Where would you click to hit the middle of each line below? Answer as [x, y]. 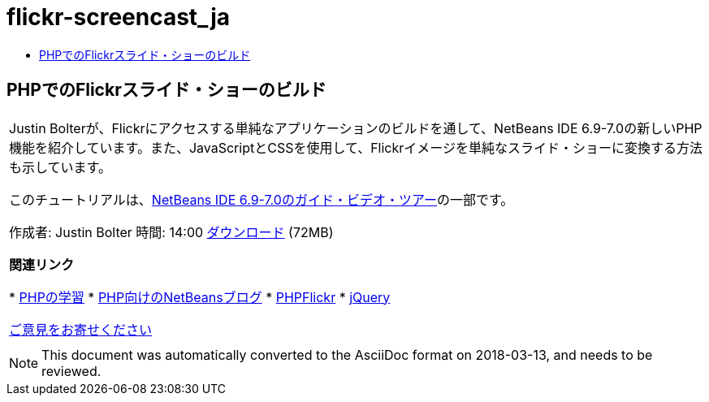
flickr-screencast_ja [118, 17]
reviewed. [71, 371]
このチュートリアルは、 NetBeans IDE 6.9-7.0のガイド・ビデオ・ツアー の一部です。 [262, 199]
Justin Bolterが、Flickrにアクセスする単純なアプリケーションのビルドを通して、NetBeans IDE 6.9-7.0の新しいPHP [356, 128]
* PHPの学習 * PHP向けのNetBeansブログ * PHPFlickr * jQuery [200, 297]
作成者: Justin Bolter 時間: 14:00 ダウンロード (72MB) [171, 232]
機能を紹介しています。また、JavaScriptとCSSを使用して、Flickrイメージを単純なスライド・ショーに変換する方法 [356, 147]
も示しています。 [60, 167]
